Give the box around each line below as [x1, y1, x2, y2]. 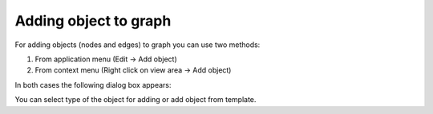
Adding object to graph [14, 12, 172, 29]
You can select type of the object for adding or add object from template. [14, 95, 257, 104]
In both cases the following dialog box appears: [14, 80, 172, 89]
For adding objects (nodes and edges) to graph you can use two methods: [14, 40, 261, 49]
